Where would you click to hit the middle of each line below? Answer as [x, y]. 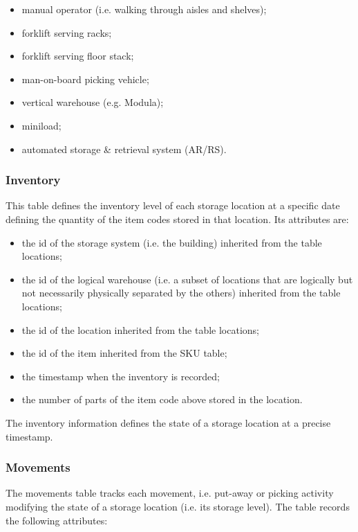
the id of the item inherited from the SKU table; [124, 353]
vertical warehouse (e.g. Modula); [93, 102]
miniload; [41, 125]
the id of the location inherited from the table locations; [140, 329]
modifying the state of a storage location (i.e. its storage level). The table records [178, 506]
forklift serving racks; [67, 32]
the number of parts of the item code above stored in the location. [162, 399]
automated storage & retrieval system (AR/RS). [124, 149]
